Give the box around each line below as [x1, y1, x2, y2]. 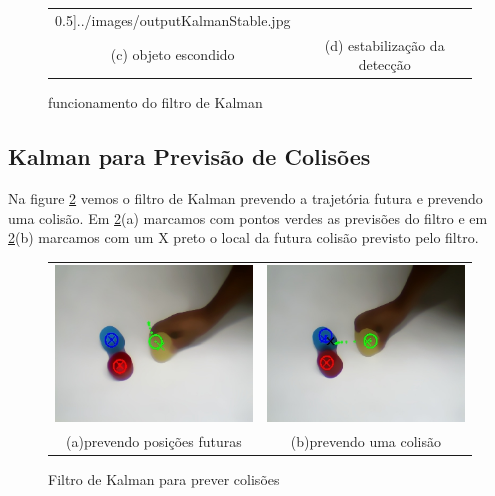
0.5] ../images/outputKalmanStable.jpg [55, 9, 291, 30]
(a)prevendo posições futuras [66, 431, 242, 452]
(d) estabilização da [324, 34, 445, 55]
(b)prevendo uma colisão [290, 431, 442, 452]
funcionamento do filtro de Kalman [48, 92, 263, 113]
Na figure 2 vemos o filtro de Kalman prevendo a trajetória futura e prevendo [8, 188, 483, 209]
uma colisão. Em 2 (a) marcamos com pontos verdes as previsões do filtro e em [8, 207, 488, 228]
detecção [358, 54, 411, 75]
